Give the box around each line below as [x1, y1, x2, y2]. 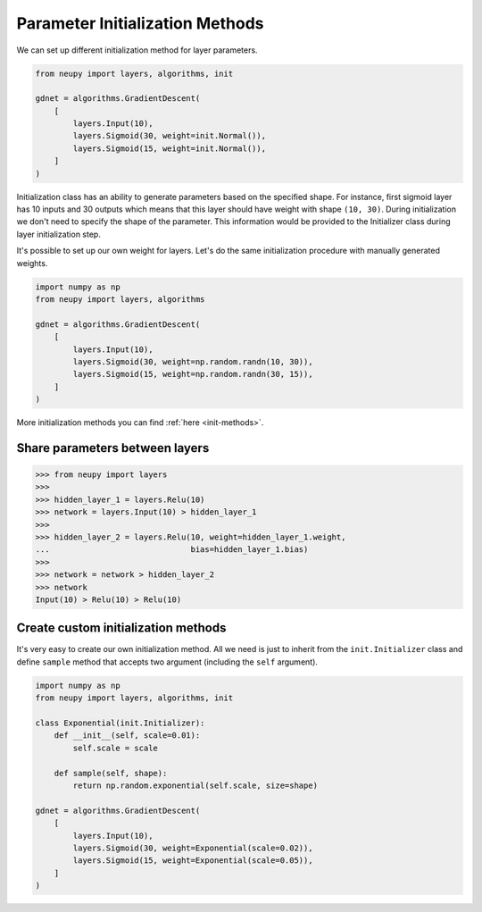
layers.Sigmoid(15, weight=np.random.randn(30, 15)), [72, 369, 313, 380]
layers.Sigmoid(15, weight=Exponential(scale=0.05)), [72, 856, 313, 866]
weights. [16, 257, 48, 268]
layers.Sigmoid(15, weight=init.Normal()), [72, 143, 267, 154]
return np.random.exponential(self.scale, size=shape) [72, 780, 319, 791]
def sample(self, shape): [54, 768, 168, 778]
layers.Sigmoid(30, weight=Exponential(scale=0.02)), [72, 842, 313, 853]
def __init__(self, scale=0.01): [54, 731, 201, 740]
